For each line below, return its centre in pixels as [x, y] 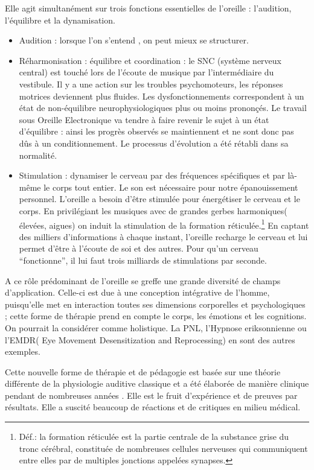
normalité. [38, 155]
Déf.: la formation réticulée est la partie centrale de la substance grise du [154, 437]
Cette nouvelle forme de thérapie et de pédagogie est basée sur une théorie [143, 371]
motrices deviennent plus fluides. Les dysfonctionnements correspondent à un [162, 96]
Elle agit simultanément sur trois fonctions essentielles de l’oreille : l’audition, [148, 8]
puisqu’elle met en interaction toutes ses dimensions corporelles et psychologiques [155, 304]
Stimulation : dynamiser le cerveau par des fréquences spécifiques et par [152, 175]
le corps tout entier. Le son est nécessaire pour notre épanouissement [171, 187]
